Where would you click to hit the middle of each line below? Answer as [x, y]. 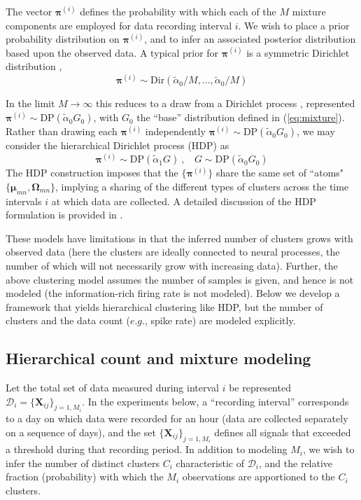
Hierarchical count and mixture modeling [158, 358]
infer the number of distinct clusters [83, 463]
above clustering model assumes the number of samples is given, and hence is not [180, 279]
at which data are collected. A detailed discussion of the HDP [184, 201]
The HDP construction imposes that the [92, 173]
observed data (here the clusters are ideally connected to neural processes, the [173, 252]
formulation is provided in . [64, 215]
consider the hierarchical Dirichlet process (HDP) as [118, 145]
